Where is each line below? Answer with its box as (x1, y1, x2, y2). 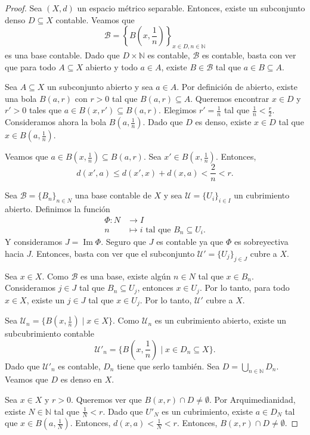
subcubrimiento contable (5, 327, 94, 340)
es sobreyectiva (234, 235, 289, 248)
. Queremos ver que (71, 393, 142, 406)
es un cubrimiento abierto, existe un (154, 314, 287, 327)
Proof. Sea (5, 2, 42, 14)
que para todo (5, 60, 56, 73)
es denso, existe (195, 116, 252, 128)
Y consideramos (5, 235, 63, 248)
